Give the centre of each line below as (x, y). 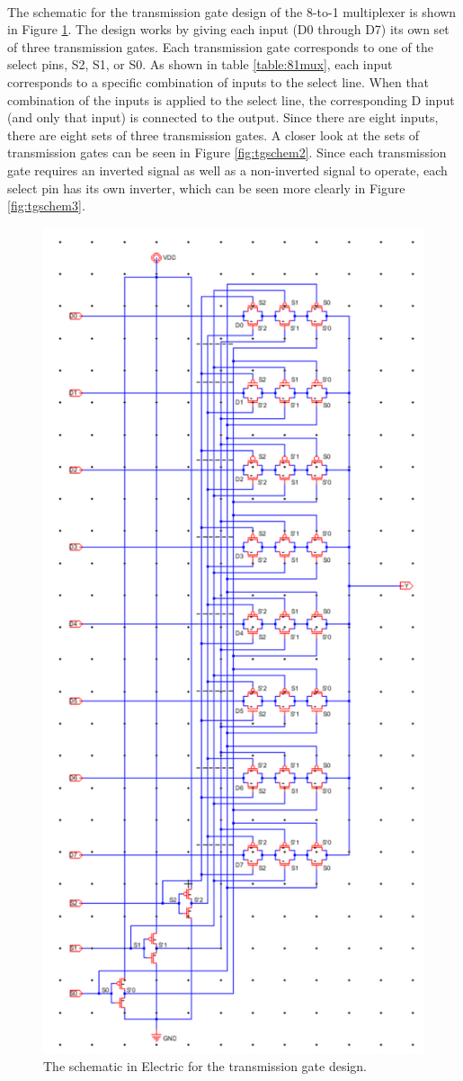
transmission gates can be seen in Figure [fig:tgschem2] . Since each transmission (227, 152)
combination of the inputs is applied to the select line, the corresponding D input (231, 99)
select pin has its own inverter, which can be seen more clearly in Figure (206, 188)
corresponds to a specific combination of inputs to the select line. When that (218, 81)
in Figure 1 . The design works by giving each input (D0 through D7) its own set (228, 29)
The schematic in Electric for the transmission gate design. (205, 1066)
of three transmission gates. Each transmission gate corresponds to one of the (220, 46)
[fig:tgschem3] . (46, 205)
